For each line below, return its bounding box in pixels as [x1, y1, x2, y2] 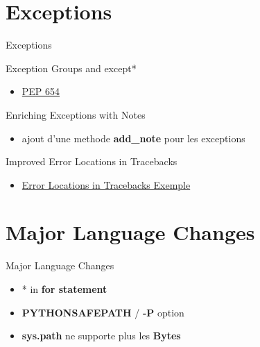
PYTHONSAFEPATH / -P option [21, 305, 184, 319]
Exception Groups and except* [6, 60, 137, 75]
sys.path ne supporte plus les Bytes [21, 328, 181, 343]
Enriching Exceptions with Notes [6, 107, 146, 121]
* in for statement [21, 282, 107, 296]
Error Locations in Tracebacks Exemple [21, 177, 191, 192]
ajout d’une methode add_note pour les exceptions [21, 130, 245, 145]
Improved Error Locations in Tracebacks [6, 154, 177, 169]
